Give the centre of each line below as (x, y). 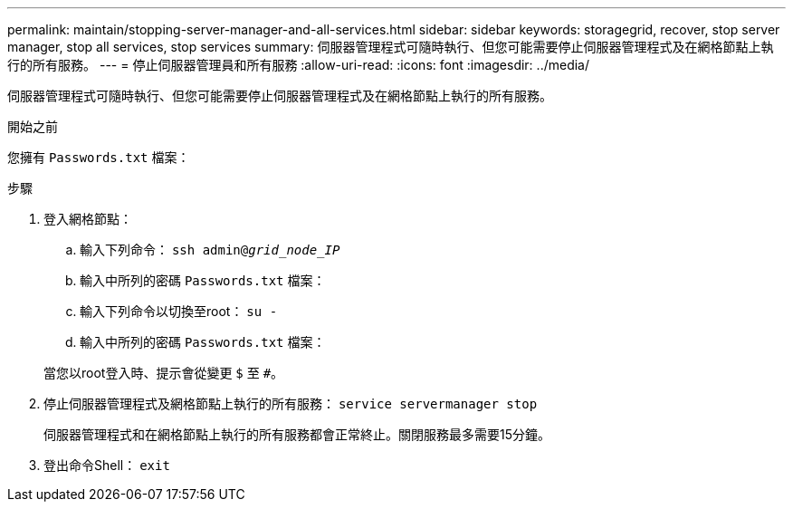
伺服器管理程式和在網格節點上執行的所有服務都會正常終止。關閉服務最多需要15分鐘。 (297, 434)
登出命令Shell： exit (107, 465)
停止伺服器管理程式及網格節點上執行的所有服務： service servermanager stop (291, 403)
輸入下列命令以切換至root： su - (179, 311)
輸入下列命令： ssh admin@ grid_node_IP (210, 250)
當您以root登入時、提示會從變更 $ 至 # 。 (164, 373)
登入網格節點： (88, 219)
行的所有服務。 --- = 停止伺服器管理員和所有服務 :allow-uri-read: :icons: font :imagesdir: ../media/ (299, 65)
